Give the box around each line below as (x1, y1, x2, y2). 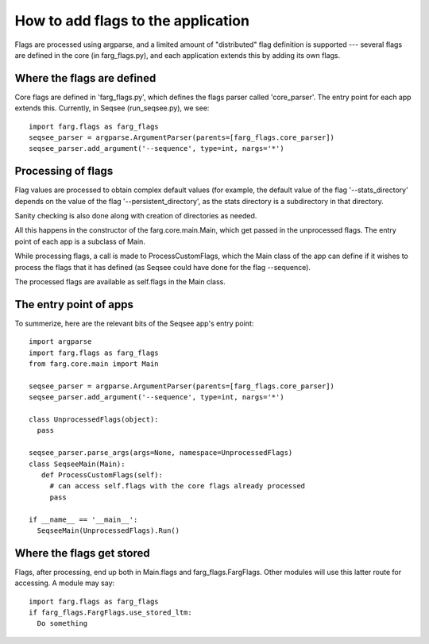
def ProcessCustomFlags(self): (41, 471, 163, 480)
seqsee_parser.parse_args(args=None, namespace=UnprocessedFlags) (29, 449, 293, 457)
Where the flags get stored (14, 546, 150, 560)
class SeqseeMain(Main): (29, 459, 126, 469)
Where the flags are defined (14, 71, 157, 85)
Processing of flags (14, 164, 114, 178)
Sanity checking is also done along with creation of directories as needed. (14, 211, 257, 221)
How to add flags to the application (14, 12, 250, 29)
